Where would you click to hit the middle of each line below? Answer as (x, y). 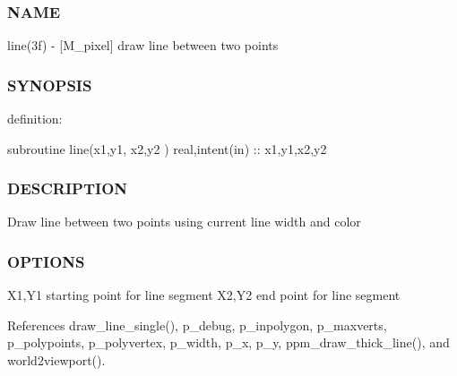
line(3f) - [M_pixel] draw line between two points (143, 45)
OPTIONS (46, 261)
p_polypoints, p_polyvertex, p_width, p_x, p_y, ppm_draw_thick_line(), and (228, 342)
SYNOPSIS (50, 85)
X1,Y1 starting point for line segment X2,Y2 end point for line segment (204, 295)
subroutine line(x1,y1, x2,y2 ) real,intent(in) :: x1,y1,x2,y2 (167, 148)
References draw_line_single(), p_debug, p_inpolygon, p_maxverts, (197, 325)
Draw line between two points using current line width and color (184, 222)
